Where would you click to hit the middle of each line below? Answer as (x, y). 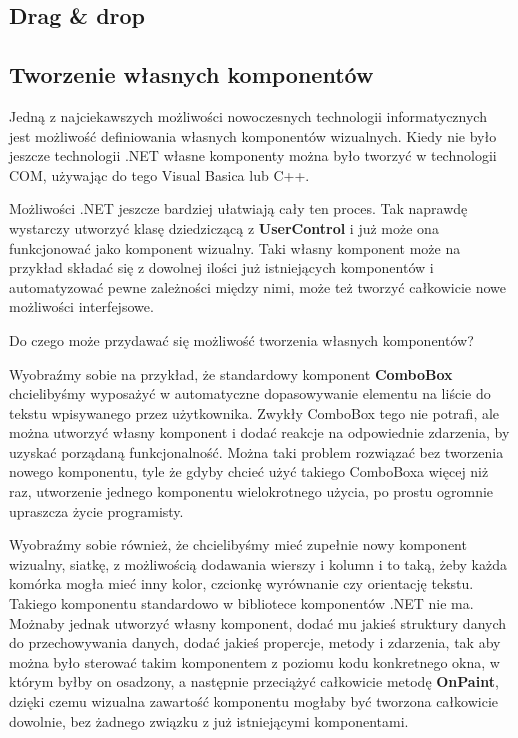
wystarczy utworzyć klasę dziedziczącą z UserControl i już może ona (224, 227)
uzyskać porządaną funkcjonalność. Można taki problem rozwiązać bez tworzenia (256, 451)
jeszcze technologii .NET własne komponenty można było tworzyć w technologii (253, 155)
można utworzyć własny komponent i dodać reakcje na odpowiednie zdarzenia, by (259, 432)
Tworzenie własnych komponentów (191, 74)
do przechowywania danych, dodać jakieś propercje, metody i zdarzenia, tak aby (255, 642)
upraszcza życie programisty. (96, 510)
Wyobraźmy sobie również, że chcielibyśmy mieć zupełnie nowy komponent (238, 544)
